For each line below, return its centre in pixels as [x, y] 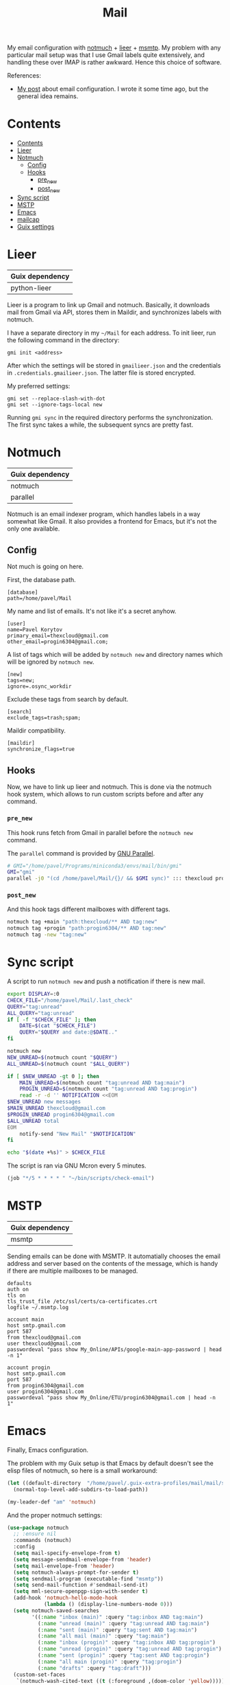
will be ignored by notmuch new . [51, 662]
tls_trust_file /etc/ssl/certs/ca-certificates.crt [82, 1301]
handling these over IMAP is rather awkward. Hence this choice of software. [115, 63]
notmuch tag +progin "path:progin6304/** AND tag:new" [87, 928]
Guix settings [36, 226]
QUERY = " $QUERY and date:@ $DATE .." [68, 1032]
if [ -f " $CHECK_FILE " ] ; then [52, 1019]
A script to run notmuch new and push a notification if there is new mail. [106, 981]
